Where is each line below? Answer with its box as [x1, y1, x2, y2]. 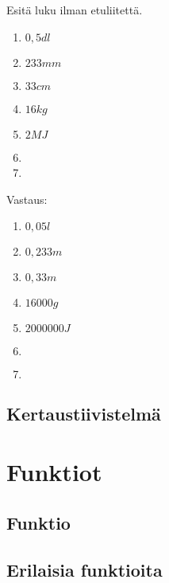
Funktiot [6, 456, 102, 488]
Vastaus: [6, 190, 48, 207]
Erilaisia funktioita [6, 557, 163, 581]
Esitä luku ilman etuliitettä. [6, 2, 143, 18]
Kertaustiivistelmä [6, 401, 161, 425]
